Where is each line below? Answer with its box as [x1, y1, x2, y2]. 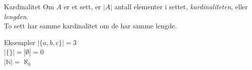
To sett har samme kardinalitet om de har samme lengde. [4, 21, 177, 31]
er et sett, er [63, 1, 101, 11]
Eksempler [4, 37, 35, 47]
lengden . [4, 11, 28, 21]
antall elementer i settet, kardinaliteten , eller [114, 1, 248, 11]
